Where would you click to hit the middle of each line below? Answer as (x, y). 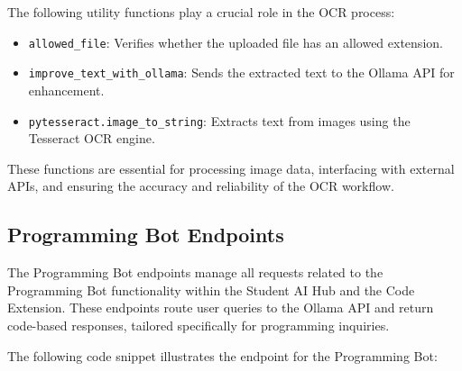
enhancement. (66, 90)
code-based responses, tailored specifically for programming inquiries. (199, 325)
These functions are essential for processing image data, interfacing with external (231, 168)
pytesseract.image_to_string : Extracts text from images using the (219, 120)
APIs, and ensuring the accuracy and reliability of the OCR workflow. (201, 186)
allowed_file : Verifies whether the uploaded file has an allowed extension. (236, 42)
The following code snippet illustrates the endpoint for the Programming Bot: (222, 355)
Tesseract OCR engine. (92, 138)
